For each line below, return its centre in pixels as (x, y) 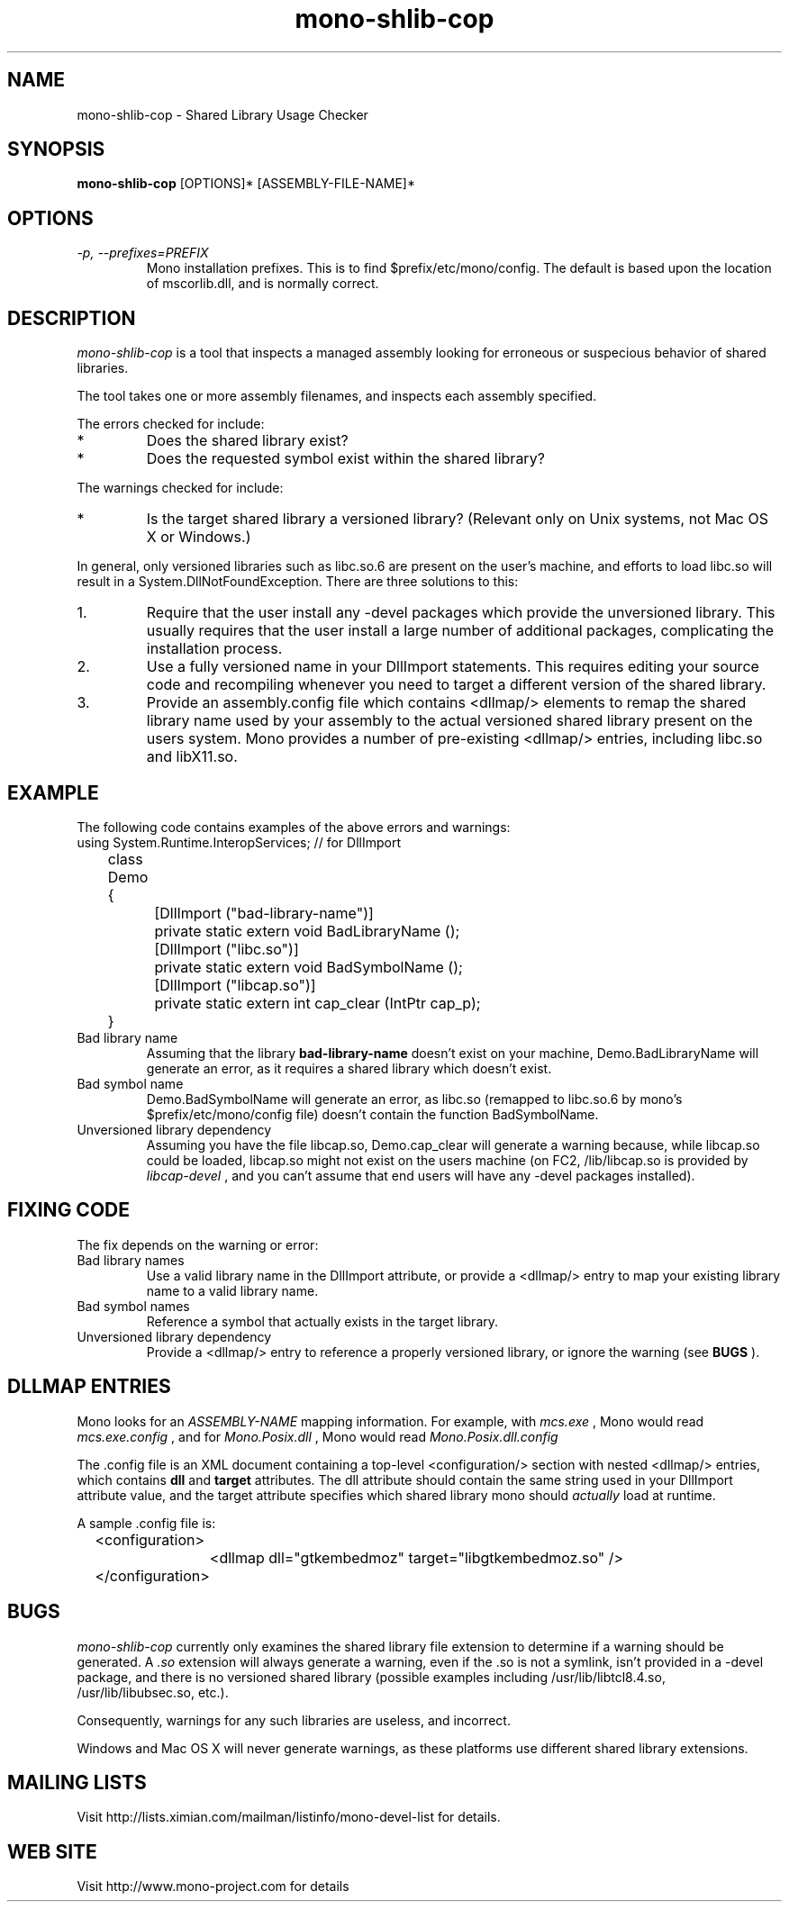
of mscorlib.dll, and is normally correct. (263, 284)
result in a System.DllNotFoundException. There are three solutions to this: (298, 582)
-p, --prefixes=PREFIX (143, 253)
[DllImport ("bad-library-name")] (264, 913)
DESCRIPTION (72, 318)
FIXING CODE (68, 1210)
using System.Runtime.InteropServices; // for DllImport (239, 842)
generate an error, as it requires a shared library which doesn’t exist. (349, 1068)
